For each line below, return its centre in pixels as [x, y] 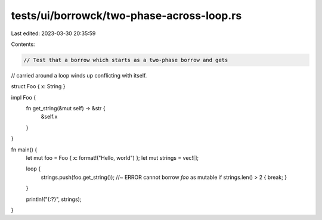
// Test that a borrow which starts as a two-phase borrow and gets [126, 60]
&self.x [49, 117]
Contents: [23, 44]
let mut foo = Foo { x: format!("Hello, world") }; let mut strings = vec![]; [112, 158]
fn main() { [24, 150]
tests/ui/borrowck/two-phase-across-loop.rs [126, 16]
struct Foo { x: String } [38, 86]
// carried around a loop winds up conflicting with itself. [79, 75]
